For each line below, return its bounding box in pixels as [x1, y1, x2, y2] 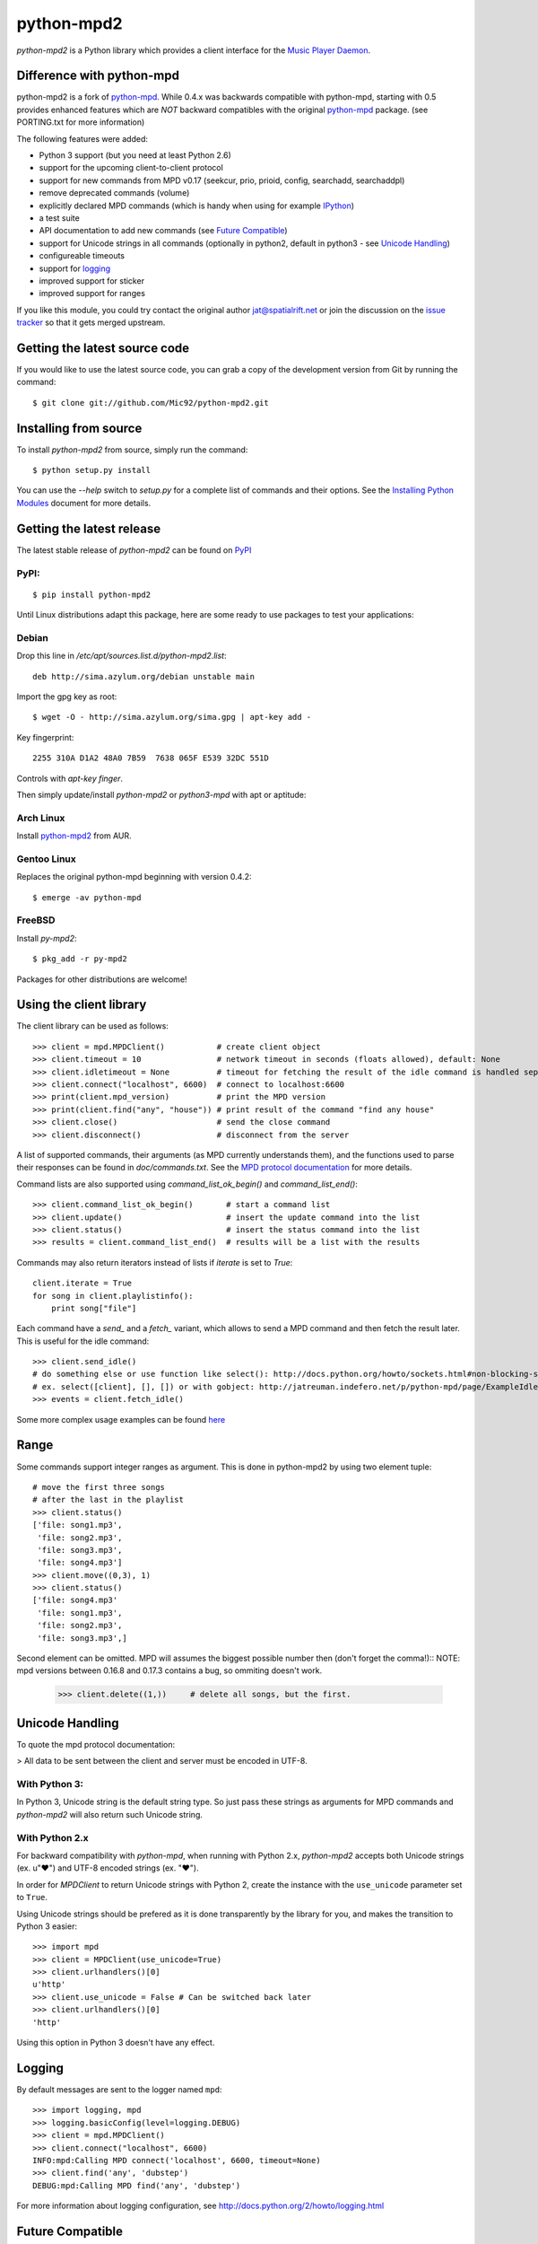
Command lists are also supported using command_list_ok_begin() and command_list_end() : [16, 1179, 358, 1189]
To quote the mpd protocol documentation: [16, 1739, 176, 1749]
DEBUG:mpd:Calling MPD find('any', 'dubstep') [32, 2180, 241, 2190]
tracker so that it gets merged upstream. [16, 317, 166, 328]
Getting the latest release [16, 521, 161, 536]
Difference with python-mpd [16, 68, 179, 83]
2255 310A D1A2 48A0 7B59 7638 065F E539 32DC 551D [32, 753, 269, 763]
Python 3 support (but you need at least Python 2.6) [39, 150, 232, 161]
